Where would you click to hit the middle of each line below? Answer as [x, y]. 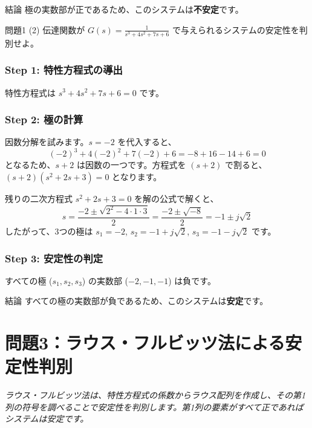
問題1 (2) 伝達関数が [45, 29]
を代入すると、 [147, 142]
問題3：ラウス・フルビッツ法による [145, 342]
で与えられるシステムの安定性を [236, 29]
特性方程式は [30, 92]
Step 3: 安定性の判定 [54, 258]
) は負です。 [192, 280]
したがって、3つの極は [49, 231]
